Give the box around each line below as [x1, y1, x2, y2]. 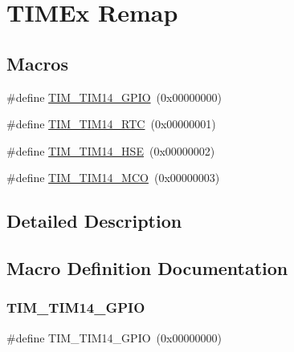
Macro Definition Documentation [6, 256, 288, 281]
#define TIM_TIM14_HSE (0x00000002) [6, 142, 215, 159]
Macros [6, 51, 68, 75]
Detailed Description [6, 208, 182, 233]
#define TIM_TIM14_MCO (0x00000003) [6, 169, 220, 186]
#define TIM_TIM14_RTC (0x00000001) [6, 115, 216, 132]
